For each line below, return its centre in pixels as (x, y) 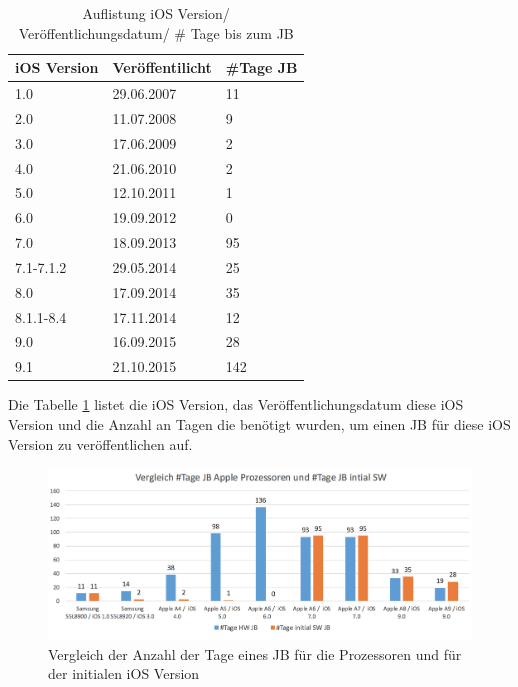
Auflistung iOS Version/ (156, 13)
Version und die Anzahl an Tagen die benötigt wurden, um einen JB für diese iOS (259, 424)
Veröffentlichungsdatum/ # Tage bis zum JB (156, 32)
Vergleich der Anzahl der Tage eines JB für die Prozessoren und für (255, 653)
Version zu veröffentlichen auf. (100, 443)
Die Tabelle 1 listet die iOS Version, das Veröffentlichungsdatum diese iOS (236, 404)
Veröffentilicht (162, 67)
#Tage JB (261, 67)
